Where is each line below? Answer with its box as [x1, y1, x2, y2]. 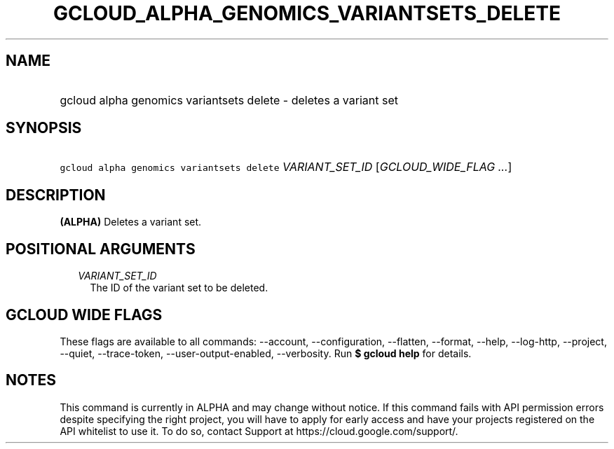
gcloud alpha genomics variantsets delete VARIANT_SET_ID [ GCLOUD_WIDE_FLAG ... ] [60, 160, 512, 174]
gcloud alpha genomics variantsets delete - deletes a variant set [60, 92, 398, 107]
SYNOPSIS [6, 119, 82, 137]
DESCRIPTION [6, 186, 106, 204]
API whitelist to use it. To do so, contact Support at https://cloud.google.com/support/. [60, 424, 458, 437]
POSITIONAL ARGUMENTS [6, 240, 196, 258]
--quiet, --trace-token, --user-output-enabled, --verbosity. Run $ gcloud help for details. [60, 347, 472, 359]
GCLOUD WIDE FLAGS [6, 305, 163, 324]
